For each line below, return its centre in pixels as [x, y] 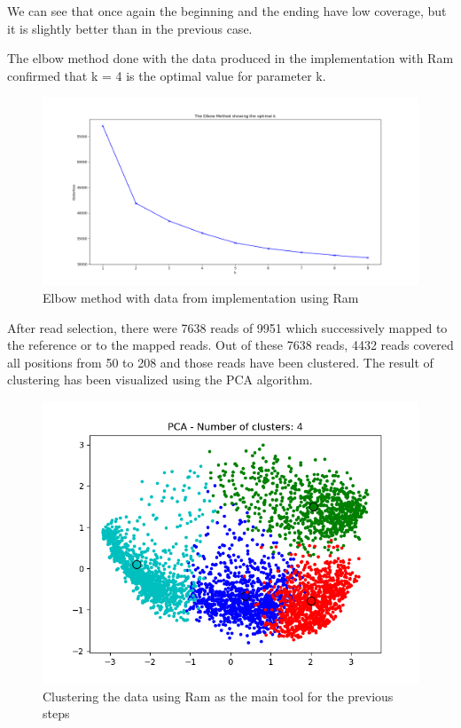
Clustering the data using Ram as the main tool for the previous [218, 696]
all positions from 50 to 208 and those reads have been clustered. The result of [220, 362]
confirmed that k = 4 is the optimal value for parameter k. [167, 75]
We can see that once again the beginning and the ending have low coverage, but [227, 11]
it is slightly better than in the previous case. [130, 28]
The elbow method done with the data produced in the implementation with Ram [230, 58]
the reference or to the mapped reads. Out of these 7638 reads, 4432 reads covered [230, 345]
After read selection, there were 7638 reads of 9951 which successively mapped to [227, 327]
